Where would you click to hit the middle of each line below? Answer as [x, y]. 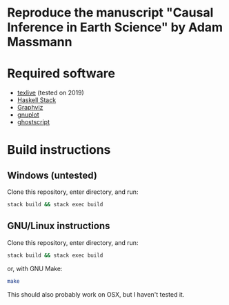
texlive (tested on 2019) [50, 93]
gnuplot [28, 115]
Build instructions [59, 150]
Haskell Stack [37, 100]
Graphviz [30, 108]
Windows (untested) [52, 175]
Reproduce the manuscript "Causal [110, 13]
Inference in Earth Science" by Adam [115, 27]
